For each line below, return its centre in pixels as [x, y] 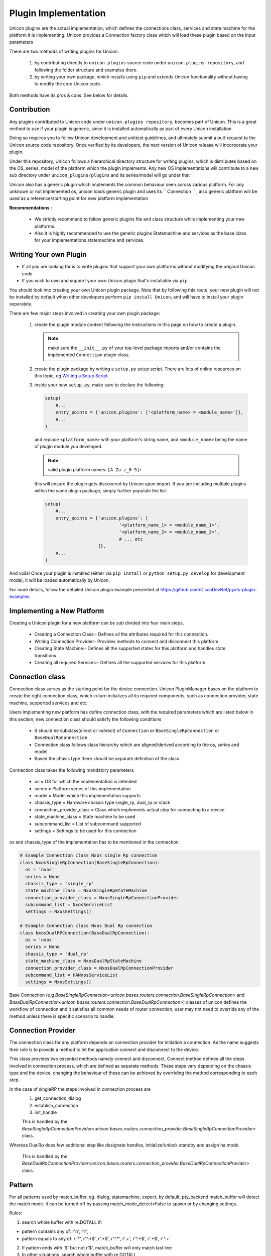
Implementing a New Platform [57, 611]
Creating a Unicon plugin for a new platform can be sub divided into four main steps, [97, 623]
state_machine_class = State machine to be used [85, 817]
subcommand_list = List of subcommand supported [88, 823]
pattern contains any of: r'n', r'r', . [56, 1231]
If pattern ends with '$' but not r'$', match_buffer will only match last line [97, 1247]
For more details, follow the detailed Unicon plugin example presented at [84, 589]
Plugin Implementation [57, 13]
